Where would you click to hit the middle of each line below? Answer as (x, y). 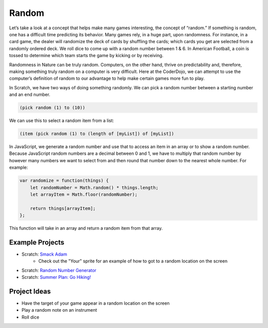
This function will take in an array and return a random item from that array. (86, 228)
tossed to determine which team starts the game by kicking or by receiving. (86, 56)
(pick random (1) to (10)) (52, 108)
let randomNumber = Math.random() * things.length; (94, 188)
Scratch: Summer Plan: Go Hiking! (56, 277)
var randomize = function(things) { (64, 181)
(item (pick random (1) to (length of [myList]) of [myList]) (97, 134)
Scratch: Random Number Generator (59, 270)
